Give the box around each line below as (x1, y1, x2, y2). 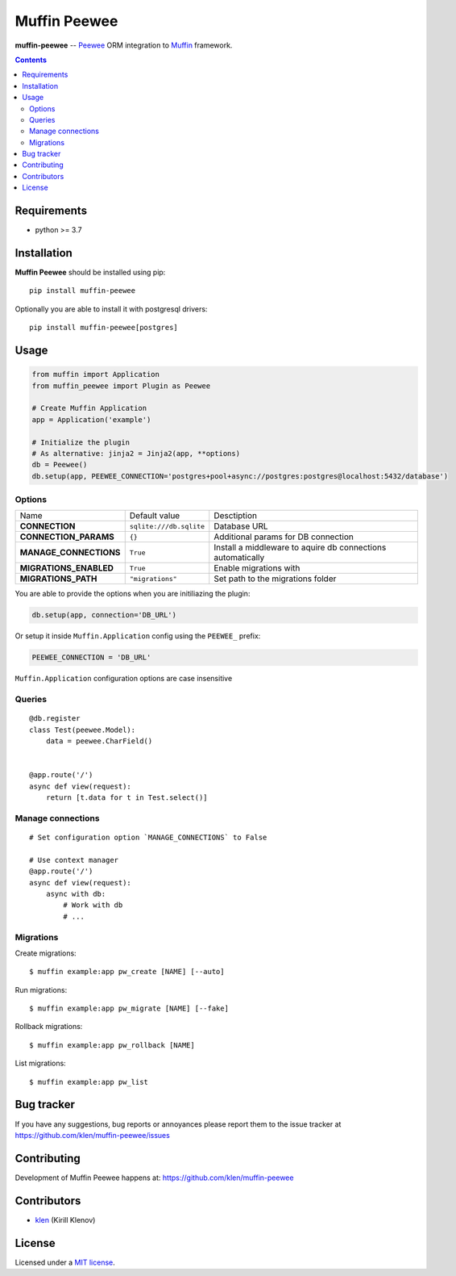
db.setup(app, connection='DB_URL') (31, 610, 177, 620)
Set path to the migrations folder (213, 573, 337, 584)
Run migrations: (15, 985, 68, 994)
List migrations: (15, 1058, 66, 1069)
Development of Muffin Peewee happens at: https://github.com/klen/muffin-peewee (15, 1173, 294, 1182)
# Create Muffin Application (31, 404, 147, 413)
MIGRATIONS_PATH (19, 573, 97, 584)
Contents (15, 55, 48, 65)
